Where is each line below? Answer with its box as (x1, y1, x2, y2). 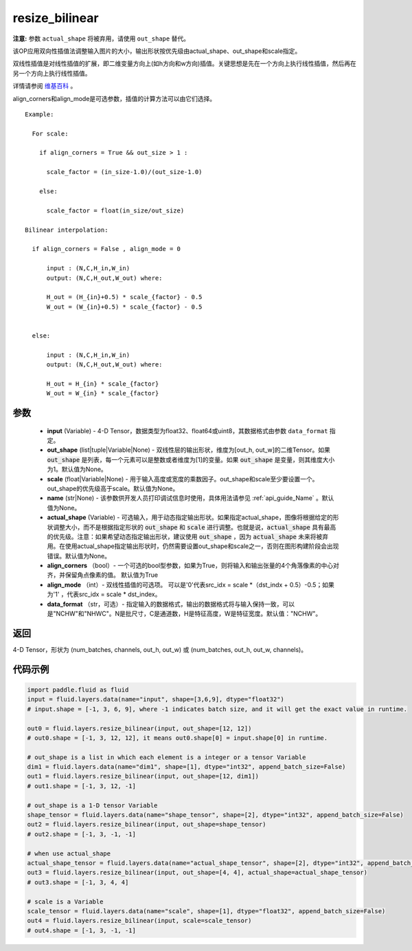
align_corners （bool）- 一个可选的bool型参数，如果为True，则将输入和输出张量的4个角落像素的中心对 (47, 561, 339, 570)
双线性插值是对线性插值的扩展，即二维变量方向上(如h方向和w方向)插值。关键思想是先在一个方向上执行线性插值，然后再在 (12, 59, 356, 68)
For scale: (32, 129, 69, 138)
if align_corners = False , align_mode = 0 (32, 245, 181, 253)
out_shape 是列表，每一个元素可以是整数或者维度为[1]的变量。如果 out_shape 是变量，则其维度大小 (47, 455, 335, 463)
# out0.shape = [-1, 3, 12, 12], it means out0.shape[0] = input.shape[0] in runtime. (27, 734, 328, 742)
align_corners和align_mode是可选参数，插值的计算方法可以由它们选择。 (12, 94, 216, 102)
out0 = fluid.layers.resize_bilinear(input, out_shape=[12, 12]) (27, 724, 252, 732)
